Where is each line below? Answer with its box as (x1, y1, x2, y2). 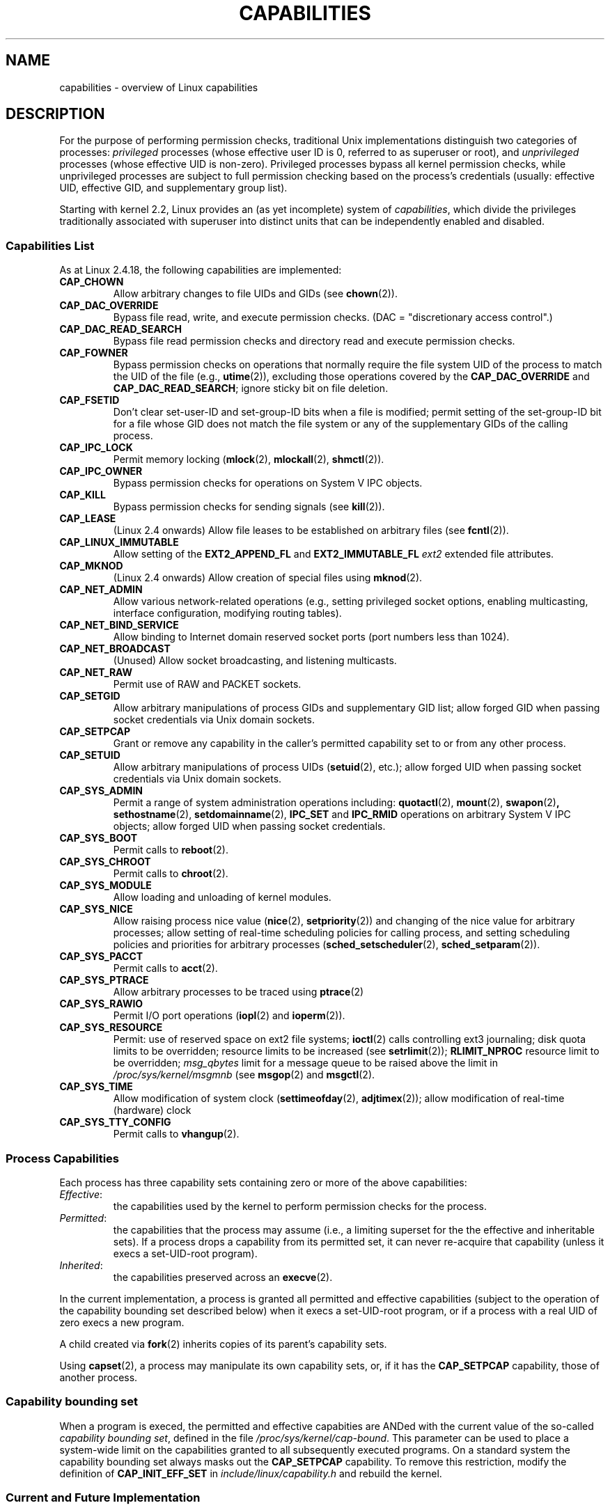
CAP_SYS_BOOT (59, 832, 137, 844)
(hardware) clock (113, 1104, 191, 1117)
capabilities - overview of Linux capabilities (59, 81, 258, 93)
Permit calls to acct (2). (113, 962, 218, 975)
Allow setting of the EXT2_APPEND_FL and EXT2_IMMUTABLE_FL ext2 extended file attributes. (113, 548, 554, 560)
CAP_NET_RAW (59, 666, 133, 679)
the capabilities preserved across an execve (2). (113, 1271, 333, 1283)
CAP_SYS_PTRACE (59, 974, 149, 986)
